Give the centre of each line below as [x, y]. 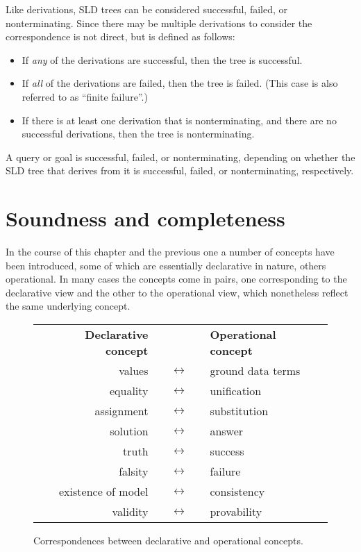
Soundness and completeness [145, 218]
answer [227, 431]
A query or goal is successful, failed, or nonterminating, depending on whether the [180, 157]
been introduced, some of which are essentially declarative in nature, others [166, 265]
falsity [134, 471]
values [134, 371]
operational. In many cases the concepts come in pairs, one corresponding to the [176, 279]
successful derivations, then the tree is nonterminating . [138, 134]
